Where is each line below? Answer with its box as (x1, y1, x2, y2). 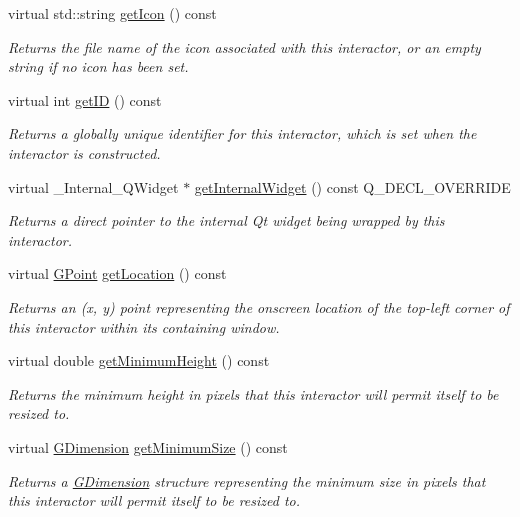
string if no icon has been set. (8, 56, 189, 77)
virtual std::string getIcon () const (8, 3, 217, 23)
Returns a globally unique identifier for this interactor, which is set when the (8, 123, 477, 144)
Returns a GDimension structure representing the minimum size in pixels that (8, 470, 486, 491)
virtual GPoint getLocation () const (8, 263, 227, 284)
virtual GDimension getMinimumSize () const (8, 436, 288, 457)
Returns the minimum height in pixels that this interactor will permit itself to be (8, 383, 499, 404)
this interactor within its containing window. (8, 316, 280, 337)
